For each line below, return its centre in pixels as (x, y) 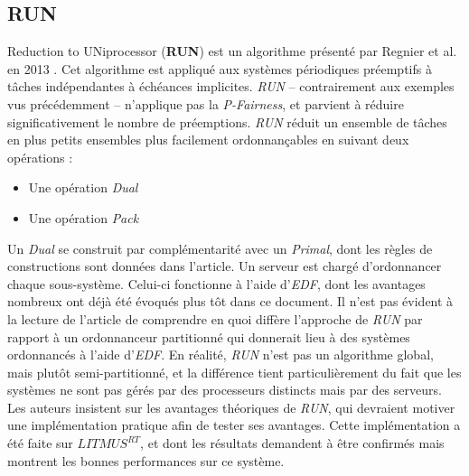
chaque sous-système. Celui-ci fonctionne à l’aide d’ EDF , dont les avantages (216, 283)
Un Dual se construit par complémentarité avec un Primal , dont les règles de (220, 248)
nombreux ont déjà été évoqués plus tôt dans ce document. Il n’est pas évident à (230, 301)
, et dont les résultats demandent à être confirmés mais (292, 443)
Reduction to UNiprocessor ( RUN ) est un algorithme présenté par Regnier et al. (232, 51)
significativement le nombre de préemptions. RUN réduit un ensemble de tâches (227, 121)
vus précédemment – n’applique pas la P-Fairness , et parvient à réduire (206, 103)
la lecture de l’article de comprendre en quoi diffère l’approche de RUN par (215, 318)
